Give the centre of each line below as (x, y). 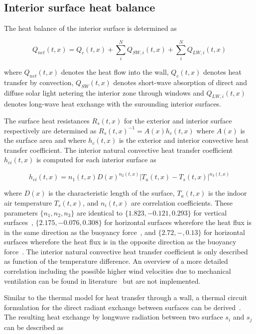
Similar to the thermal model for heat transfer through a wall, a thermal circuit (126, 297)
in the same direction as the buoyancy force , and (80, 232)
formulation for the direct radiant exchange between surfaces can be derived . (123, 307)
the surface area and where (45, 140)
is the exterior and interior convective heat (184, 140)
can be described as (34, 327)
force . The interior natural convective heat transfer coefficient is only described (126, 251)
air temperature (28, 202)
